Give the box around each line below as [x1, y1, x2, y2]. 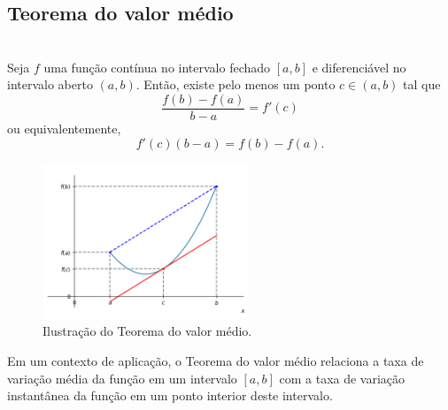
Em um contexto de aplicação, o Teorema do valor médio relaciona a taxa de [7, 352, 424, 370]
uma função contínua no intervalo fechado [43, 57, 271, 76]
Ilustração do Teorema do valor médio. [42, 322, 252, 340]
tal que [403, 75, 441, 94]
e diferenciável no [312, 57, 406, 76]
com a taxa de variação [279, 368, 406, 387]
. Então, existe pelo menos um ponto [135, 75, 336, 94]
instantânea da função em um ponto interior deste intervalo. [7, 386, 333, 405]
